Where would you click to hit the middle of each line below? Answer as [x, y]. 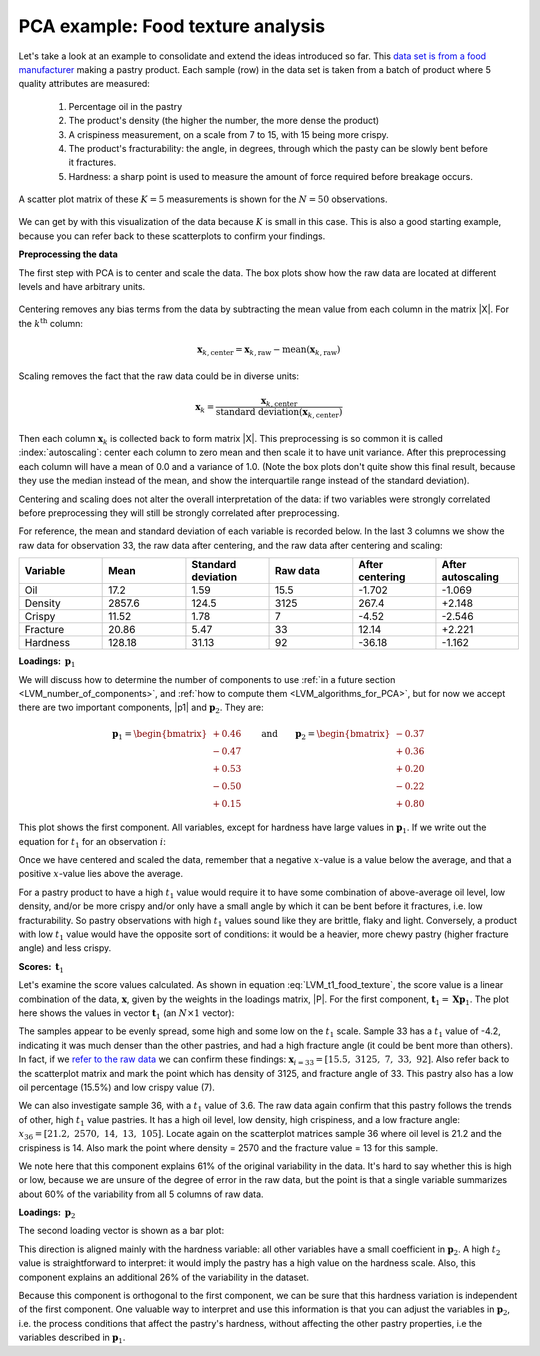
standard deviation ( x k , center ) [279, 413]
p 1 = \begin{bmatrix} [159, 735]
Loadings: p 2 [47, 1213]
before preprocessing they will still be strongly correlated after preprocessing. [179, 512]
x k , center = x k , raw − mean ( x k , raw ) [268, 350]
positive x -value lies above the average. [101, 874]
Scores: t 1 [41, 967]
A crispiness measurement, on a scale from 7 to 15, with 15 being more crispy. [228, 134]
